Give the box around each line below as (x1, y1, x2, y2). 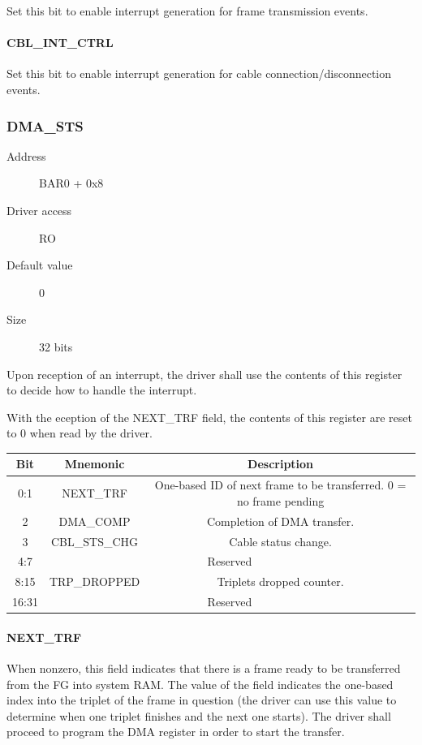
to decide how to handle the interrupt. (6, 381, 197, 398)
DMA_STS (6, 115, 84, 136)
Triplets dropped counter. (217, 573, 344, 590)
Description (248, 455, 314, 472)
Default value (6, 256, 73, 273)
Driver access (6, 201, 72, 218)
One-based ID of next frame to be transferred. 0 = (154, 476, 407, 493)
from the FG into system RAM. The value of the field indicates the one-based (6, 675, 394, 692)
